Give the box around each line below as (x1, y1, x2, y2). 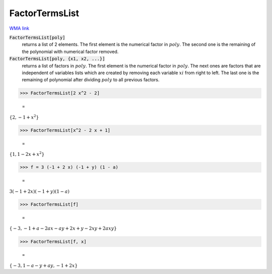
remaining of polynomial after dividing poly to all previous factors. (22, 77, 160, 83)
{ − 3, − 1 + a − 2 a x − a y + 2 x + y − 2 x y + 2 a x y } (9, 226, 117, 232)
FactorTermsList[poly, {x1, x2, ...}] (9, 56, 105, 62)
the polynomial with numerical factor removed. (22, 48, 119, 54)
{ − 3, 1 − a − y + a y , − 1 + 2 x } (9, 262, 78, 268)
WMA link (9, 25, 30, 31)
